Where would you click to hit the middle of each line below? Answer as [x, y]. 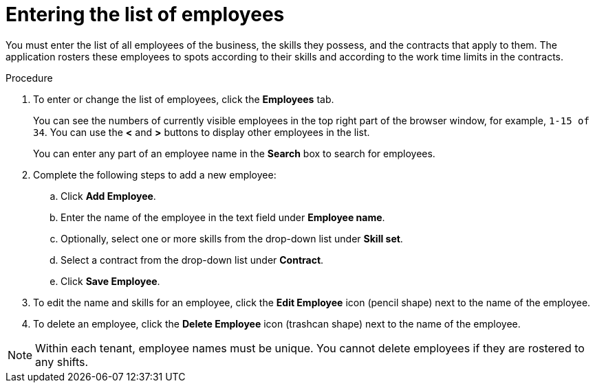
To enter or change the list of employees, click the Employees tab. [184, 99]
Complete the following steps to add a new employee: [155, 174]
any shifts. [62, 362]
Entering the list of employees [145, 14]
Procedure [29, 78]
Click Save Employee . [110, 281]
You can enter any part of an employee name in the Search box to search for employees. [234, 153]
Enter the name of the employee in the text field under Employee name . [223, 217]
